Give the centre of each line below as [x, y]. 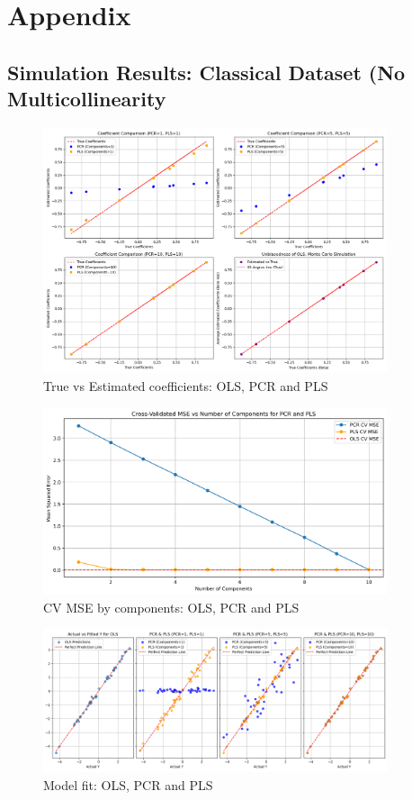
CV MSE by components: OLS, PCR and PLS [171, 607]
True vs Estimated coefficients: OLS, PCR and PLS [186, 385]
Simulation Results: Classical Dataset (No [206, 72]
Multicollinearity [87, 99]
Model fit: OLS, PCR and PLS [128, 784]
